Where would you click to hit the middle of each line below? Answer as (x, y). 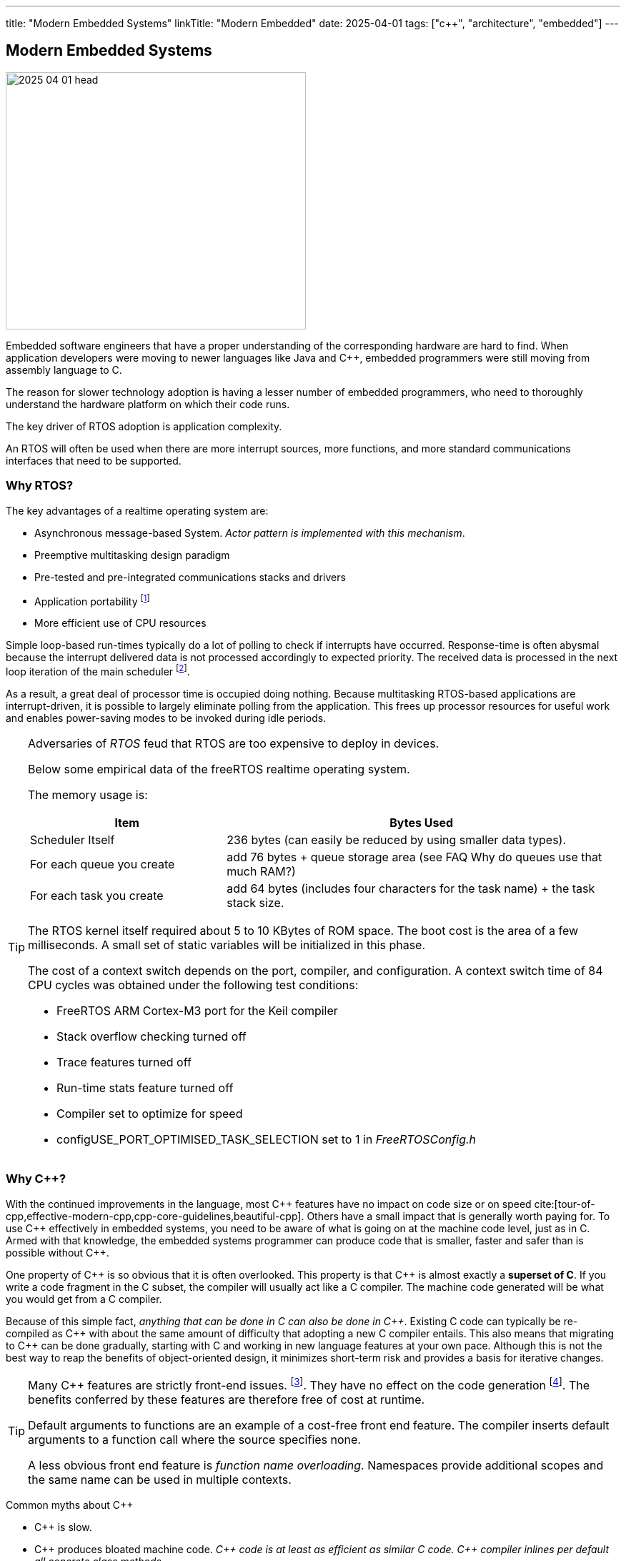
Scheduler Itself (73, 839)
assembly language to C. (64, 370)
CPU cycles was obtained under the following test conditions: (193, 985)
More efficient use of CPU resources (120, 623)
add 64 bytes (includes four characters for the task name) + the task (411, 888)
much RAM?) (261, 871)
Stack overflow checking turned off (151, 1036)
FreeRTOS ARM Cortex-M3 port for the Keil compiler (197, 1010)
